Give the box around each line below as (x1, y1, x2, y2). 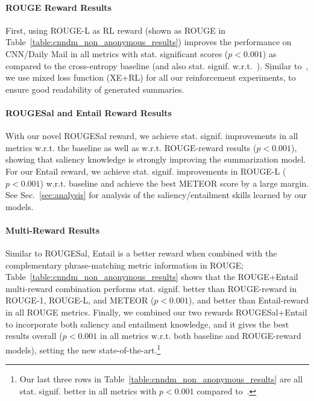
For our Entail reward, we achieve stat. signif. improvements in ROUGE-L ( (5, 164, 286, 177)
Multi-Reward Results (5, 223, 100, 236)
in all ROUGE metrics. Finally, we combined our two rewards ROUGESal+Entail (5, 306, 307, 319)
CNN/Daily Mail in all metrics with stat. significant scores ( (5, 47, 228, 60)
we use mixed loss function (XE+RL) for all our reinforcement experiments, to (5, 71, 296, 84)
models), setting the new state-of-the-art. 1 (5, 341, 161, 356)
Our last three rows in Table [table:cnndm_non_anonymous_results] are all (19, 373, 303, 385)
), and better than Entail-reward (189, 294, 309, 306)
